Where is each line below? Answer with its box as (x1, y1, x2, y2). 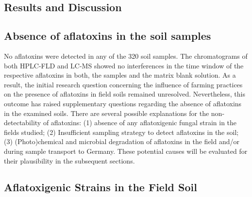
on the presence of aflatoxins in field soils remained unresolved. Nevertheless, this (4, 89, 245, 99)
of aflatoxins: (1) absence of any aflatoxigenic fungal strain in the (43, 117, 237, 128)
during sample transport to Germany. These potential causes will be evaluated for (4, 146, 248, 156)
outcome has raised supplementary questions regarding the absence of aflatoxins (4, 98, 242, 108)
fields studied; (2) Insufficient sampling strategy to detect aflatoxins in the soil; (4, 127, 239, 137)
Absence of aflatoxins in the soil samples (4, 28, 211, 43)
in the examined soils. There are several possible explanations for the (4, 108, 209, 118)
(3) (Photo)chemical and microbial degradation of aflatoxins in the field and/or (4, 136, 240, 147)
